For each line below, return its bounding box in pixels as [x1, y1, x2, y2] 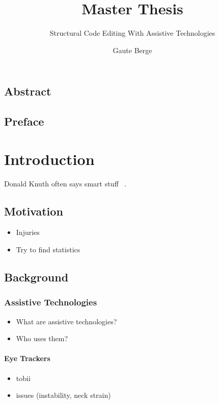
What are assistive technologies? [16, 316, 117, 326]
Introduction [4, 148, 95, 169]
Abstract [4, 83, 51, 99]
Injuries [16, 227, 40, 237]
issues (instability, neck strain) [16, 390, 111, 400]
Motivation [4, 203, 63, 219]
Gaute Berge [113, 44, 152, 55]
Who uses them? [16, 333, 68, 344]
